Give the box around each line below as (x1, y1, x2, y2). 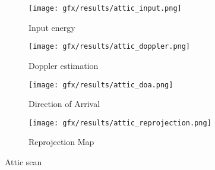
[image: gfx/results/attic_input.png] (29, 4, 182, 12)
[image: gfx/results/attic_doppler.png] (29, 42, 191, 51)
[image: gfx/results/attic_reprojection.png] (29, 118, 211, 127)
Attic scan (5, 156, 42, 168)
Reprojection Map (29, 136, 94, 148)
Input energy (29, 21, 75, 33)
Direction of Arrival (29, 97, 100, 110)
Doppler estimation (29, 59, 99, 71)
